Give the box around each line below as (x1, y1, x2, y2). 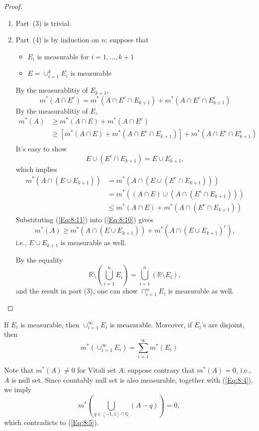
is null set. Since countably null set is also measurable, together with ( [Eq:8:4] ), (11, 374, 253, 385)
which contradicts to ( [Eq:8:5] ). (4, 417, 99, 427)
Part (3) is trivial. (15, 17, 72, 28)
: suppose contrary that (123, 365, 195, 375)
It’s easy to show (15, 144, 67, 154)
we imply (4, 384, 32, 395)
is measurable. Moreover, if (110, 319, 192, 329)
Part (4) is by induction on (15, 34, 99, 45)
